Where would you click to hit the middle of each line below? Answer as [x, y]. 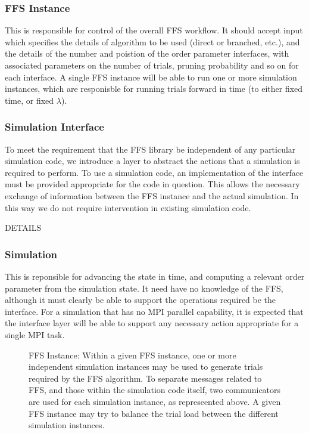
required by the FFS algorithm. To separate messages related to [145, 378]
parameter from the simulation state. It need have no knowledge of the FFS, [144, 288]
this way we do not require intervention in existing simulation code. [128, 207]
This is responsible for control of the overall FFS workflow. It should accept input [154, 30]
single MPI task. [35, 334]
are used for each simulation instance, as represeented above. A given [155, 401]
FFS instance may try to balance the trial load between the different [154, 413]
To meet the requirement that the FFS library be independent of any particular [150, 149]
